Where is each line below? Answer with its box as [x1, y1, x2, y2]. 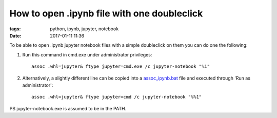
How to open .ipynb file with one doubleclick [9, 8, 203, 19]
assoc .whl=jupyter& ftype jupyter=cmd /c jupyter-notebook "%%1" [31, 94, 202, 100]
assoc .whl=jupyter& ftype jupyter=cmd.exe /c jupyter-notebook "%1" [31, 64, 210, 69]
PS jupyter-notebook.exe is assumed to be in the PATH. [9, 105, 127, 111]
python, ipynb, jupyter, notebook [50, 26, 119, 32]
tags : [9, 26, 21, 32]
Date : [9, 32, 22, 38]
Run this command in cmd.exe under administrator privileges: [22, 51, 152, 57]
